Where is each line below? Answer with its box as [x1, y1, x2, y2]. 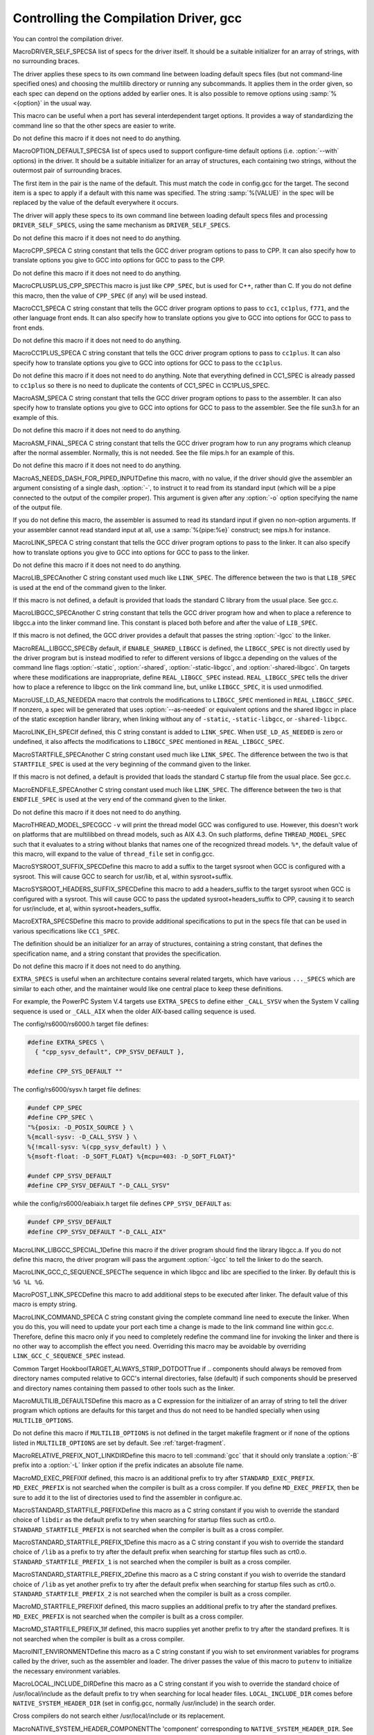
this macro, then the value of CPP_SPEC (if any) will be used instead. [12, 291, 208, 300]
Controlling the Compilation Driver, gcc [12, 10, 242, 26]
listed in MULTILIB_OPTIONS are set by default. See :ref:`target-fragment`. [12, 1439, 226, 1447]
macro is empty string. [12, 1300, 78, 1308]
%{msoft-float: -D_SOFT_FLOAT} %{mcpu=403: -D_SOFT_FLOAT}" [27, 1153, 236, 1160]
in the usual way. [44, 99, 92, 107]
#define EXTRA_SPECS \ [27, 1038, 105, 1046]
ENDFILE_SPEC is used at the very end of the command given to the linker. [12, 795, 226, 804]
